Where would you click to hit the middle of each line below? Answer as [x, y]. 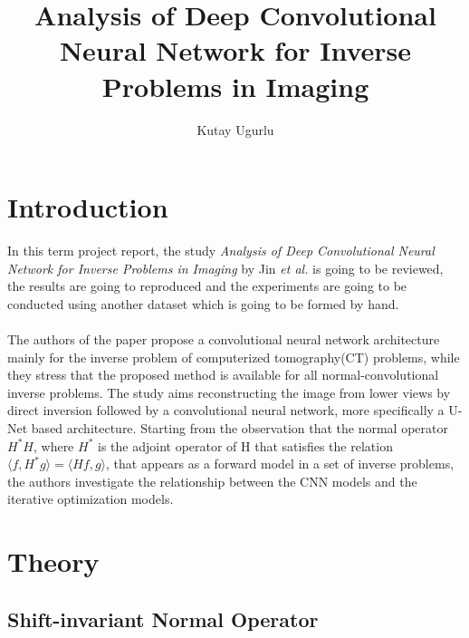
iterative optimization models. [91, 499]
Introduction [88, 207]
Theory [53, 561]
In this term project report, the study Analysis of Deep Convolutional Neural [221, 251]
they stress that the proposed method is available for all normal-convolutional [223, 375]
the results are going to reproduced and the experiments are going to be [207, 286]
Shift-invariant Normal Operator [163, 619]
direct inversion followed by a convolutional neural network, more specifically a [226, 410]
